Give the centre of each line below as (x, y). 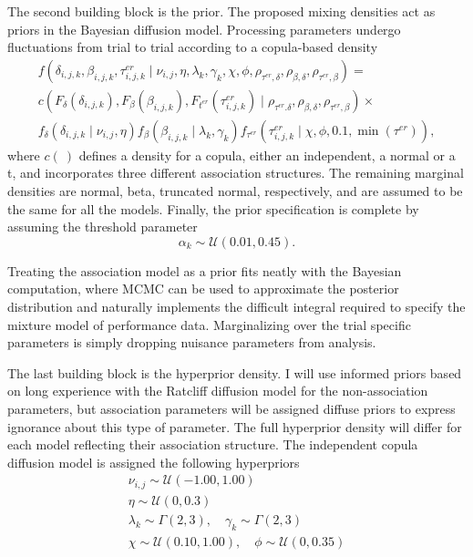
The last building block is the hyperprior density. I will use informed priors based (235, 372)
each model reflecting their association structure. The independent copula (213, 444)
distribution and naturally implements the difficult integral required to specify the (236, 307)
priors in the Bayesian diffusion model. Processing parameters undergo (204, 29)
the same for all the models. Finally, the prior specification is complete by (213, 208)
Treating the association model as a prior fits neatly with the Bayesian (205, 270)
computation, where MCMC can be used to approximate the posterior (203, 289)
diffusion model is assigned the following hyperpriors (154, 462)
